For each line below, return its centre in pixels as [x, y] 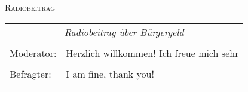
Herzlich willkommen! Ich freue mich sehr [152, 53]
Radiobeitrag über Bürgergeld [124, 32]
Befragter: [30, 73]
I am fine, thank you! [110, 73]
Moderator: [33, 53]
